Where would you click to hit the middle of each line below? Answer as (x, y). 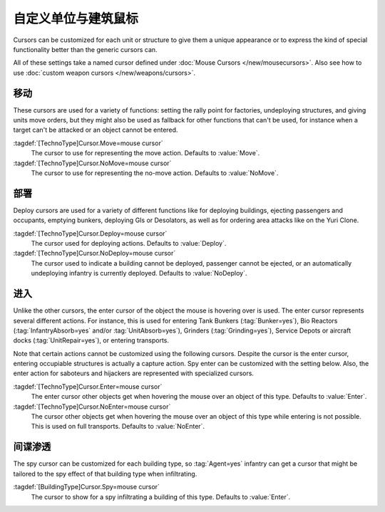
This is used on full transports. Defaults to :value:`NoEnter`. (118, 427)
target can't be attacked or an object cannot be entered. (96, 130)
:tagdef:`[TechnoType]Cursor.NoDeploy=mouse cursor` (94, 254)
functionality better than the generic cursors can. (85, 49)
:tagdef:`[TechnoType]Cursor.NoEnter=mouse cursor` (92, 407)
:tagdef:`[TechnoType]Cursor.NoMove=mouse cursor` (92, 163)
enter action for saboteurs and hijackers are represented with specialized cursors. (134, 373)
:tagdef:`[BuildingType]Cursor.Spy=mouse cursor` (87, 487)
